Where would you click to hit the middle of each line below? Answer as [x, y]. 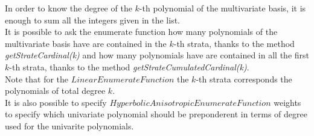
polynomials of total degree [55, 91]
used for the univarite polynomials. [69, 125]
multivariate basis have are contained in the [86, 43]
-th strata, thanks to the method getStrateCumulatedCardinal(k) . [129, 66]
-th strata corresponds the [244, 79]
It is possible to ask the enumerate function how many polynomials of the [141, 32]
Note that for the [37, 79]
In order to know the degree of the [69, 8]
